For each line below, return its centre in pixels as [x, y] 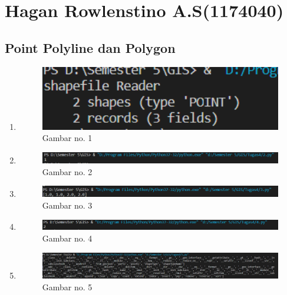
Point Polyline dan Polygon [90, 47]
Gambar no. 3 [67, 205]
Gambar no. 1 [67, 138]
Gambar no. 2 [67, 171]
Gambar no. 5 [67, 286]
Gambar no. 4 [67, 238]
